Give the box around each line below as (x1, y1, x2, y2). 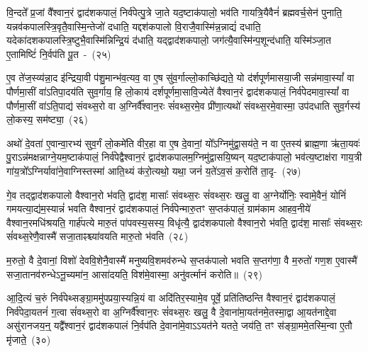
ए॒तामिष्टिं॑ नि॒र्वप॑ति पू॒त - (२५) (6, 46, 111, 61)
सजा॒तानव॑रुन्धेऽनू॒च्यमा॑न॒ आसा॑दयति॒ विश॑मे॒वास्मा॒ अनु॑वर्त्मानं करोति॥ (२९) (6, 266, 262, 281)
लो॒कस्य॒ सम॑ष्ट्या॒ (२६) (6, 112, 89, 127)
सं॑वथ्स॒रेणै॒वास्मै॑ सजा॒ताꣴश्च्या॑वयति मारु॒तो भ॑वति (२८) (6, 229, 189, 244)
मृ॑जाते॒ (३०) (6, 331, 51, 346)
